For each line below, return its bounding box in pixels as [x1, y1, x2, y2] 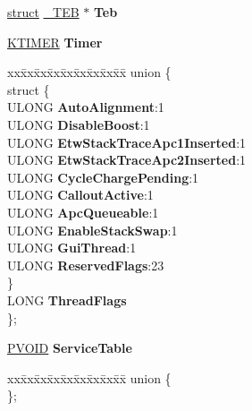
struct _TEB [7, 3, 80, 21]
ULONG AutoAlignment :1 [7, 98, 164, 116]
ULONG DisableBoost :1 [7, 115, 150, 133]
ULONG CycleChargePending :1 [7, 167, 199, 186]
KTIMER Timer [7, 32, 103, 51]
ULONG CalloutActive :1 [7, 185, 154, 204]
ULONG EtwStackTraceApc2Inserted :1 [7, 150, 247, 169]
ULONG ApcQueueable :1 [7, 202, 159, 221]
